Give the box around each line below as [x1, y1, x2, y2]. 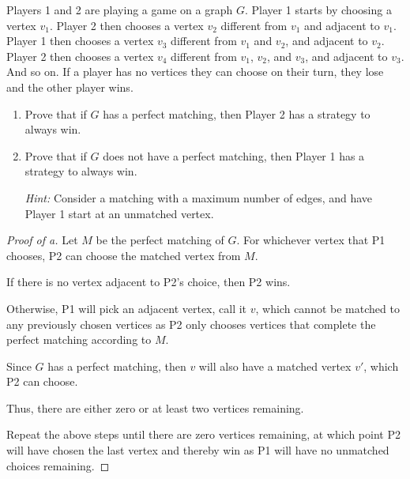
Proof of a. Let [6, 232, 78, 248]
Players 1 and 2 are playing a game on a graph [6, 2, 233, 17]
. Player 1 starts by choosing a [244, 2, 392, 17]
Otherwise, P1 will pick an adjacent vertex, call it [6, 300, 247, 316]
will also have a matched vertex [198, 357, 352, 374]
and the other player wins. [6, 78, 134, 95]
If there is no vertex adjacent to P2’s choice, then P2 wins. [6, 273, 291, 290]
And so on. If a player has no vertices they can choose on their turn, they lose [6, 63, 384, 80]
